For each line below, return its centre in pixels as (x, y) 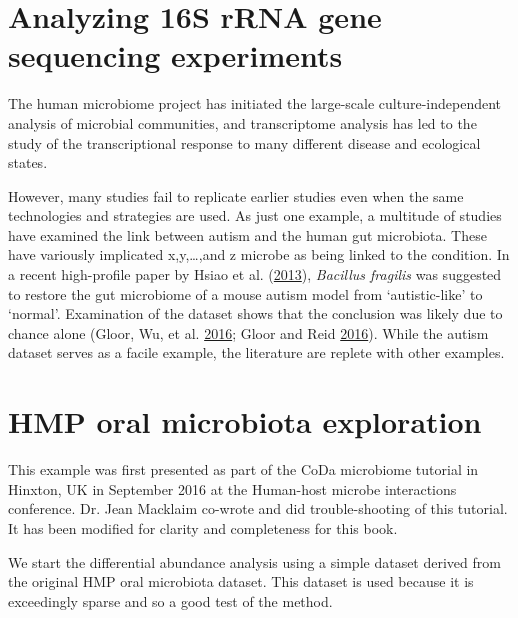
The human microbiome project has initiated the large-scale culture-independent (255, 103)
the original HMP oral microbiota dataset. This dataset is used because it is (241, 581)
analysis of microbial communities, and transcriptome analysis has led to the (242, 122)
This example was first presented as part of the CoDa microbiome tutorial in (243, 469)
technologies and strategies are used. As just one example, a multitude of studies (255, 215)
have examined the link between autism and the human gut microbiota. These (247, 234)
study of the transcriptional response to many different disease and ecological (244, 142)
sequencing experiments (175, 55)
